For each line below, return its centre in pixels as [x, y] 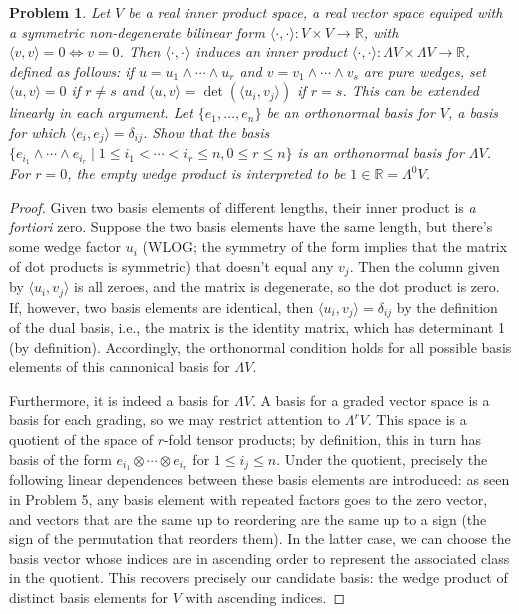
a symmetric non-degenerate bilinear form [137, 31]
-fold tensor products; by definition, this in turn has [322, 438]
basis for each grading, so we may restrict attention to [174, 419]
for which [37, 131]
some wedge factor [65, 246]
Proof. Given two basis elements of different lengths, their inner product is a [242, 206]
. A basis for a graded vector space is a [370, 399]
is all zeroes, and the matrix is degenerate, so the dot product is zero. [287, 286]
